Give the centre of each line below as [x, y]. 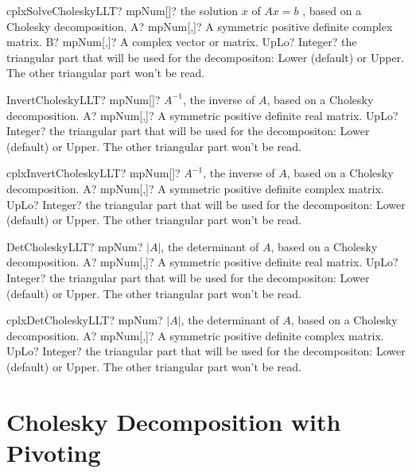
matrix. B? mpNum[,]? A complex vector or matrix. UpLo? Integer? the [182, 42]
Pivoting [54, 452]
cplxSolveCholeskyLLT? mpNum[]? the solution [122, 10]
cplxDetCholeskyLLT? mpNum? [85, 320]
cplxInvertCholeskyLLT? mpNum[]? [93, 173]
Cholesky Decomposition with [174, 421]
